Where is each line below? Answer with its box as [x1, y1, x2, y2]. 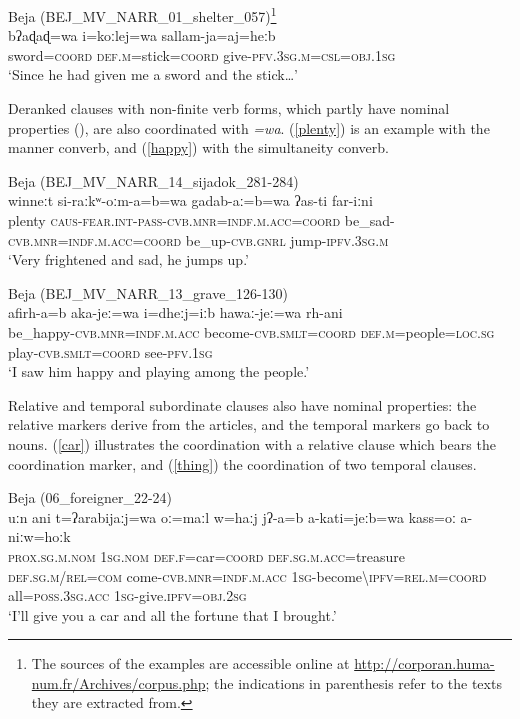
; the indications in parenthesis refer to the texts [205, 672, 502, 693]
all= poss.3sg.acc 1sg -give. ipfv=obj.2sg [8, 585, 247, 606]
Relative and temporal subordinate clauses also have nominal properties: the [8, 394, 477, 415]
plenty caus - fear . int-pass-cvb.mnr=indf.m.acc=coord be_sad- [8, 210, 395, 230]
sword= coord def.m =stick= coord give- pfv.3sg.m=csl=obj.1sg [8, 44, 396, 65]
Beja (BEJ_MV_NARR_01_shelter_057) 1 [8, 3, 277, 26]
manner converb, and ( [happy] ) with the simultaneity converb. [8, 137, 389, 158]
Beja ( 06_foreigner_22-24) [8, 487, 173, 508]
